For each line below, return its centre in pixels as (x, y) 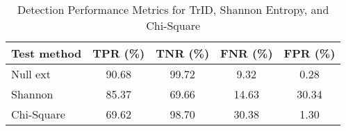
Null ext (31, 74)
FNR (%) (247, 53)
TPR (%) (119, 53)
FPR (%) (310, 53)
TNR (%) (183, 53)
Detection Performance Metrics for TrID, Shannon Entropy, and (173, 9)
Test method (47, 53)
